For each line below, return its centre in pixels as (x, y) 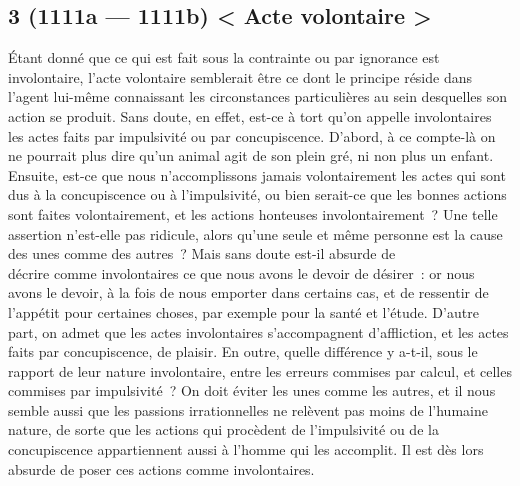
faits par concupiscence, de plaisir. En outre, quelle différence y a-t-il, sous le (243, 351)
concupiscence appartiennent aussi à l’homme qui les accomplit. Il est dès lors (246, 449)
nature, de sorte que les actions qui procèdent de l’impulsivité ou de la (223, 429)
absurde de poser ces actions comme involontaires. (161, 468)
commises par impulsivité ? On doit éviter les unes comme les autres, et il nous (252, 390)
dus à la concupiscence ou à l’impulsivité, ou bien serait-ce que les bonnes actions (257, 194)
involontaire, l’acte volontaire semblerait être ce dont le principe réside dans (240, 76)
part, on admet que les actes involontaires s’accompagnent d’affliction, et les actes (258, 331)
